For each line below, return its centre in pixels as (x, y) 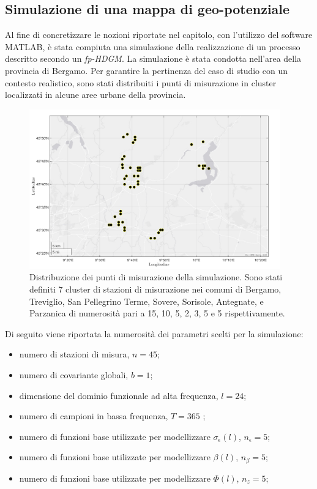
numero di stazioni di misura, (74, 354)
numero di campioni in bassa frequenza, (94, 416)
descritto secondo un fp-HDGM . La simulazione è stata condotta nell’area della (153, 58)
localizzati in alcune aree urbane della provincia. (95, 95)
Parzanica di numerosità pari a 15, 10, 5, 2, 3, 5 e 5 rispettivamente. (157, 313)
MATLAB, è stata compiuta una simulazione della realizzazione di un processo (153, 46)
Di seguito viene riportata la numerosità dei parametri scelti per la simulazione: (154, 333)
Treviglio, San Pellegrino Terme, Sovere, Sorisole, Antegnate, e (147, 301)
